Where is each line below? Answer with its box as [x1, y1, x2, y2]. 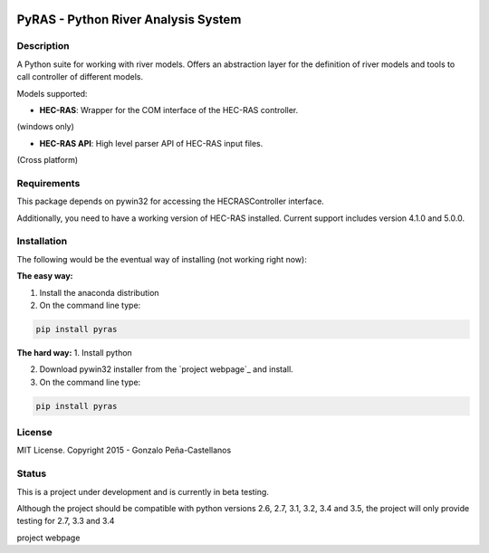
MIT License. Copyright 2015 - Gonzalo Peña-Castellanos [16, 444, 232, 456]
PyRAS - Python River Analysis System [16, 12, 242, 27]
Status [16, 467, 47, 480]
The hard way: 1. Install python [16, 347, 133, 358]
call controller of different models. [16, 72, 144, 82]
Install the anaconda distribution [39, 287, 159, 298]
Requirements [16, 176, 81, 189]
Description [16, 40, 70, 52]
